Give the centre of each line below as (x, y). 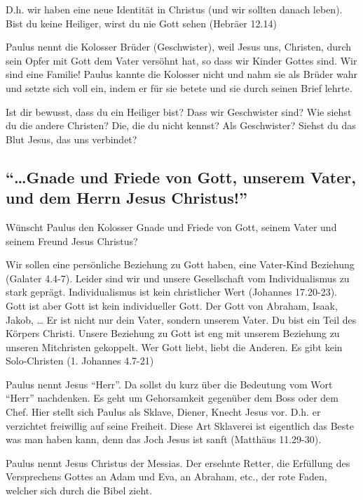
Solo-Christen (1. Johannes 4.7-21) (80, 361)
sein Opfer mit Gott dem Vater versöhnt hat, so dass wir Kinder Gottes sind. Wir (181, 60)
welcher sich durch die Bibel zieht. (79, 491)
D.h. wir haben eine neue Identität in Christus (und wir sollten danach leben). (174, 9)
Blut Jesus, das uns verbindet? (71, 139)
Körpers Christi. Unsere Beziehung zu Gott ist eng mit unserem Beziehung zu (173, 333)
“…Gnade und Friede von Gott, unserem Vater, (181, 177)
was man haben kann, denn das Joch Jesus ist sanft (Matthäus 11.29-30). (164, 439)
